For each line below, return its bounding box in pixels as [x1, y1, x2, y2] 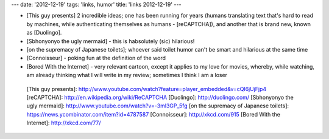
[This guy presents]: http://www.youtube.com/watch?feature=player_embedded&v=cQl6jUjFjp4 [26, 85, 267, 92]
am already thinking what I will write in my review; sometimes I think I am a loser [26, 72, 228, 79]
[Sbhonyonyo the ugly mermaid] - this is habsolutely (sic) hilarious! [26, 37, 195, 45]
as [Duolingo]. [26, 29, 62, 36]
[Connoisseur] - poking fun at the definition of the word [26, 55, 166, 62]
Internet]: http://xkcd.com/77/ [26, 119, 101, 127]
